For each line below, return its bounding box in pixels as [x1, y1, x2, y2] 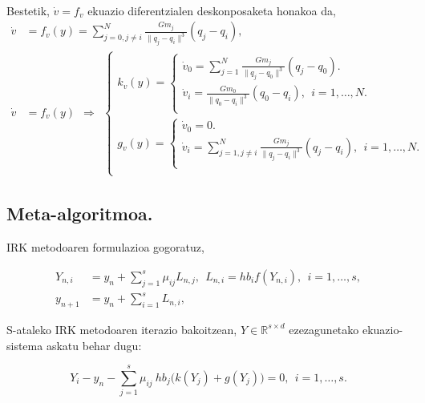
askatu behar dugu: [46, 337, 142, 353]
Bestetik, [6, 2, 50, 18]
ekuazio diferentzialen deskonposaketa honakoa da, [87, 2, 336, 18]
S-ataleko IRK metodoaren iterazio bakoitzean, [6, 320, 237, 337]
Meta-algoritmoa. [6, 201, 153, 226]
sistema [6, 337, 43, 353]
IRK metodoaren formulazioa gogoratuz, [6, 239, 204, 256]
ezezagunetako [289, 320, 359, 337]
